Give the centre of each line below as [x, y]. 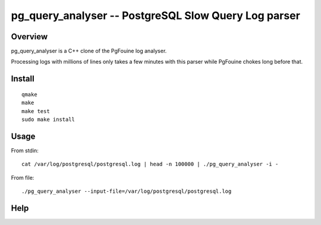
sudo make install [48, 120]
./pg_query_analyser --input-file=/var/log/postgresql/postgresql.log [127, 191]
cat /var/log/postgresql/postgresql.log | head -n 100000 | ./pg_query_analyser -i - [150, 164]
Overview [29, 37]
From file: [23, 177]
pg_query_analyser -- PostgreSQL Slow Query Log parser [155, 15]
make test [36, 111]
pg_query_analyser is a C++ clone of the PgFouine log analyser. [89, 51]
